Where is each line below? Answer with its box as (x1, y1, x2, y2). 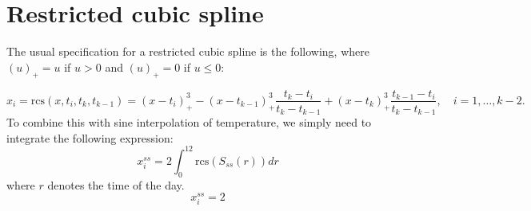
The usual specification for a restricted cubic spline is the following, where (6, 43, 369, 60)
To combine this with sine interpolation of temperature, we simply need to (6, 114, 372, 131)
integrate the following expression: (6, 129, 174, 146)
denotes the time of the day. (47, 176, 185, 193)
